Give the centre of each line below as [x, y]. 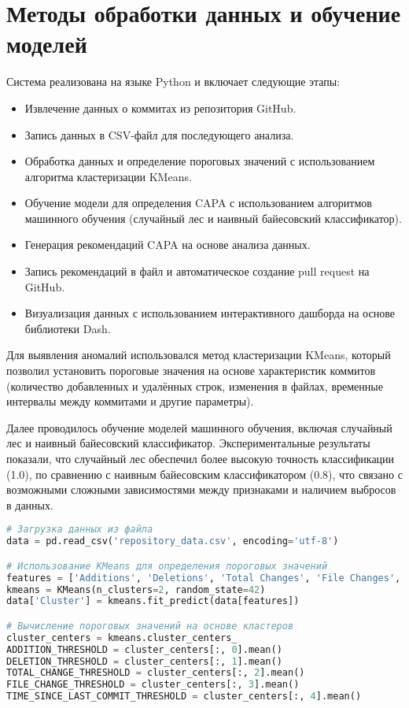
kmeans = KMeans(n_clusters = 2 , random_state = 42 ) [136, 589]
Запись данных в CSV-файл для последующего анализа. [159, 134]
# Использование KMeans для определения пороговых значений [167, 566]
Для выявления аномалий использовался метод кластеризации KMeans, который [199, 355]
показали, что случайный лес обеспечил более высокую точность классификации [201, 458]
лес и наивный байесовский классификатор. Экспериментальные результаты [188, 443]
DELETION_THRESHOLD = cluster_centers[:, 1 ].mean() [144, 661]
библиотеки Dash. [68, 328]
